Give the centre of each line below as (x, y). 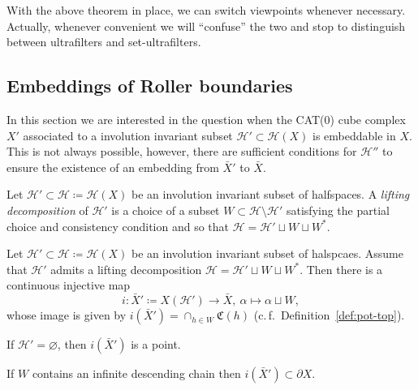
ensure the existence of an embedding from (113, 167)
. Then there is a (341, 269)
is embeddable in (354, 135)
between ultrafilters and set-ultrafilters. (104, 42)
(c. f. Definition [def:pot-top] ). (329, 315)
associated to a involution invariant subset (128, 135)
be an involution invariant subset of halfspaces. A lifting (271, 194)
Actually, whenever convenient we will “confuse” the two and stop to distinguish (206, 26)
